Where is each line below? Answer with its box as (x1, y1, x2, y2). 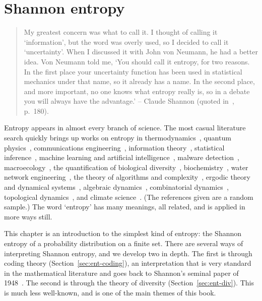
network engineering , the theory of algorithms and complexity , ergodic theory (4, 172, 250, 182)
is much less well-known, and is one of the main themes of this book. (4, 287, 216, 297)
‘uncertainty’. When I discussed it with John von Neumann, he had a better (24, 46, 258, 57)
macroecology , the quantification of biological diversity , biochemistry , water (4, 162, 248, 172)
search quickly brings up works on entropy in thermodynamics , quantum (4, 132, 231, 143)
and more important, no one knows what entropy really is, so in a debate (24, 86, 250, 96)
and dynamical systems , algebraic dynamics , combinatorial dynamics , (4, 182, 229, 192)
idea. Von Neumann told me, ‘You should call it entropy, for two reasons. (24, 56, 250, 66)
